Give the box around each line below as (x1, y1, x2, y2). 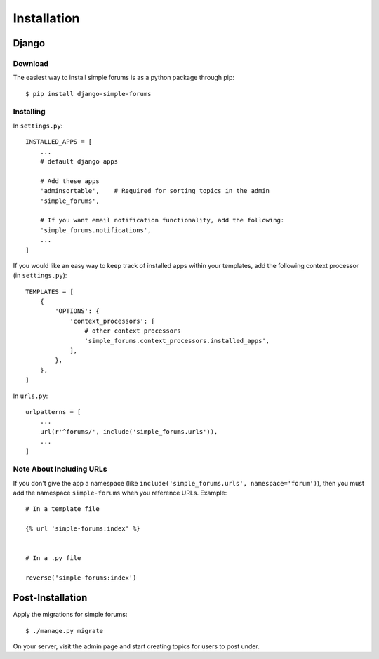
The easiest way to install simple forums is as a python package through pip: (13, 74, 235, 82)
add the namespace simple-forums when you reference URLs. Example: (13, 488, 227, 498)
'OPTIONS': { (55, 307, 100, 315)
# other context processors (84, 327, 182, 335)
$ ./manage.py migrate (25, 627, 104, 634)
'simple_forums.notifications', (39, 226, 152, 234)
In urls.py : (13, 392, 48, 400)
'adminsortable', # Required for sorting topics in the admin (39, 187, 270, 195)
